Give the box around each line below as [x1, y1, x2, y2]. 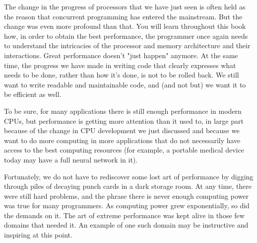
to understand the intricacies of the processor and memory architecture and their [4, 40, 251, 51]
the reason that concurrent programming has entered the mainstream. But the [4, 11, 243, 21]
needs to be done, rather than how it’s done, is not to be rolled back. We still [4, 70, 239, 80]
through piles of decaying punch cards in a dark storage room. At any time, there [4, 181, 252, 191]
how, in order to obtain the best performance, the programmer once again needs [4, 30, 248, 41]
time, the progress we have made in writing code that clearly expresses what [4, 60, 236, 70]
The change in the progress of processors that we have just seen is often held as [4, 1, 246, 11]
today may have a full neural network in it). [4, 154, 138, 164]
